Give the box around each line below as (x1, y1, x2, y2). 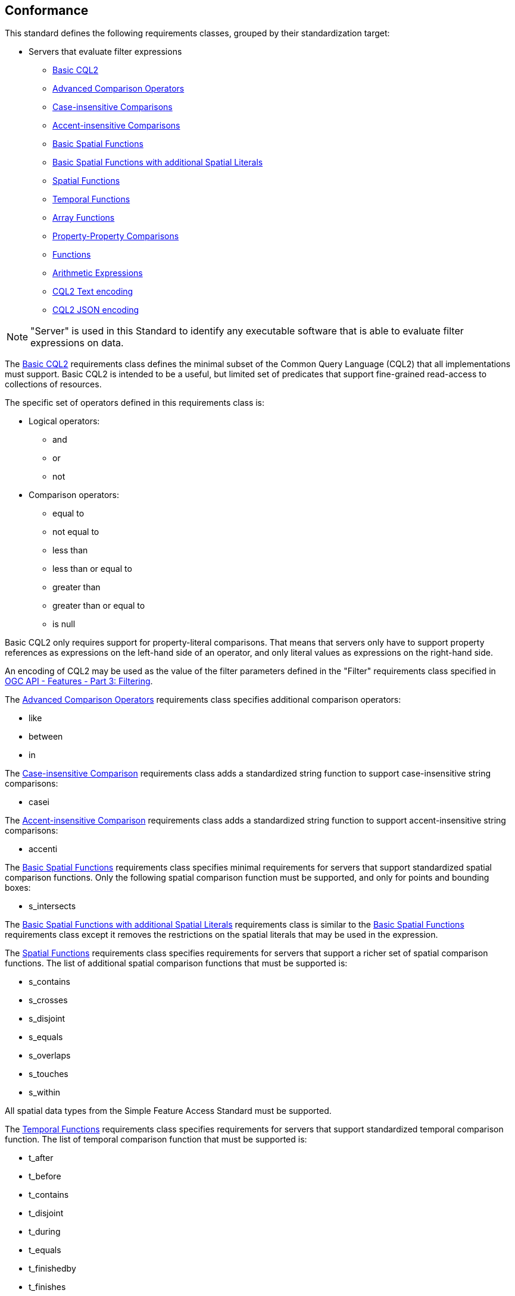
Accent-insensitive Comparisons (52, 120, 180, 131)
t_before (29, 1171, 61, 1182)
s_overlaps (29, 1050, 71, 1061)
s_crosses (29, 995, 68, 1006)
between (29, 731, 63, 742)
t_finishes (29, 1282, 66, 1292)
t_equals (29, 1245, 61, 1256)
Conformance (5, 3, 89, 18)
